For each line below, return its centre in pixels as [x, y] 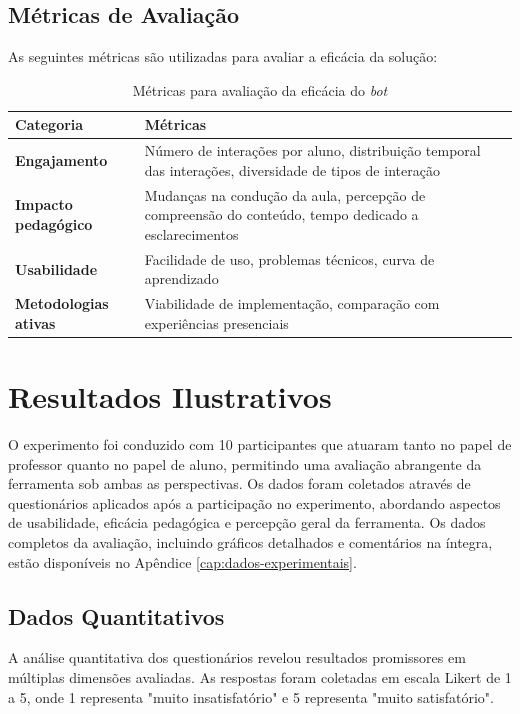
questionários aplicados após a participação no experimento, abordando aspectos [254, 502]
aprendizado [181, 278]
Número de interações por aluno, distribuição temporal [312, 150]
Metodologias [62, 303]
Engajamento [61, 160]
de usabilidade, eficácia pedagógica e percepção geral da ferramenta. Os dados [247, 522]
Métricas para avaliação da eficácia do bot [260, 89]
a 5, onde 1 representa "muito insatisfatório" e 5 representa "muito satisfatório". [251, 696]
